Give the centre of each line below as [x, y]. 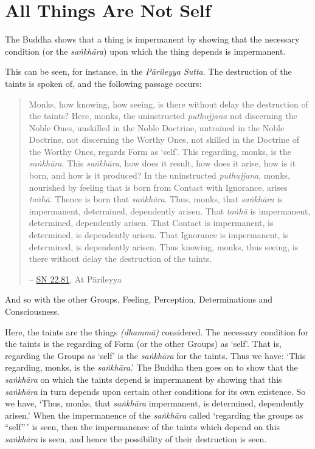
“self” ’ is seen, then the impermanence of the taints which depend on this [142, 427]
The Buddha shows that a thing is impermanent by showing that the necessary [152, 39]
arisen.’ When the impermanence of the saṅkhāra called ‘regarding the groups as [154, 415]
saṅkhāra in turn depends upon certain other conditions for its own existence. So [155, 391]
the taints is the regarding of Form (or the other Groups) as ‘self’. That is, [143, 344]
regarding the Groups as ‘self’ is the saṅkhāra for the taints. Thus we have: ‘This [155, 355]
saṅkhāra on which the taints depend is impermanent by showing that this [144, 379]
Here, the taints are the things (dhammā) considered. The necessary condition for [157, 331]
